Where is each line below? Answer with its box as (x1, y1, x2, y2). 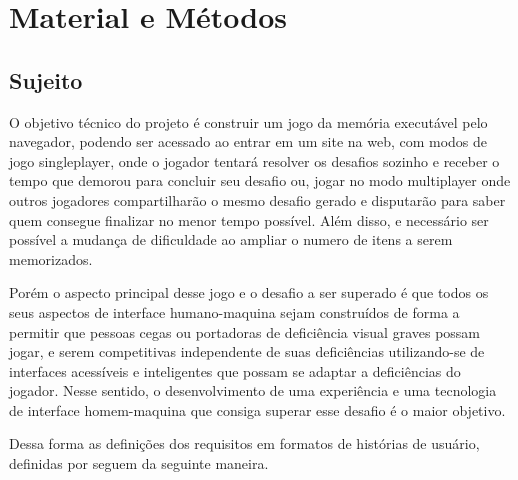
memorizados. (9, 248, 93, 269)
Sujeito (9, 64, 83, 95)
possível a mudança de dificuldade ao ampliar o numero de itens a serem (9, 229, 453, 250)
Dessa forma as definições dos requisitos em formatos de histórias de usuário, (9, 433, 480, 454)
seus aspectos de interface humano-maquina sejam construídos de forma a (9, 301, 460, 322)
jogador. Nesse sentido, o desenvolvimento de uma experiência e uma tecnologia (9, 380, 497, 401)
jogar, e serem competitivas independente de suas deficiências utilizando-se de (9, 341, 485, 362)
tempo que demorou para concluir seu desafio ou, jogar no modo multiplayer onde (9, 170, 511, 191)
